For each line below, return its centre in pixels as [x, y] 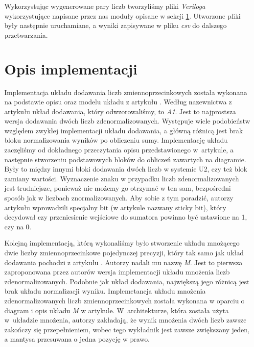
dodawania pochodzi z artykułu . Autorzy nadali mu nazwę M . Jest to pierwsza [124, 262]
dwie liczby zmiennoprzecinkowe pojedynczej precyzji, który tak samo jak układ [124, 252]
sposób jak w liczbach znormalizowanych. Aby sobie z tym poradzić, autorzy [119, 198]
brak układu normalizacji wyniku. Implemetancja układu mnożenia [105, 291]
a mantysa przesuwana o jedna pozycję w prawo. [77, 339]
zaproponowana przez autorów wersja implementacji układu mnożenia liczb [117, 272]
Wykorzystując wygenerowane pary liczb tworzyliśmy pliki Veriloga [105, 6]
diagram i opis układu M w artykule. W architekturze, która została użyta [117, 310]
